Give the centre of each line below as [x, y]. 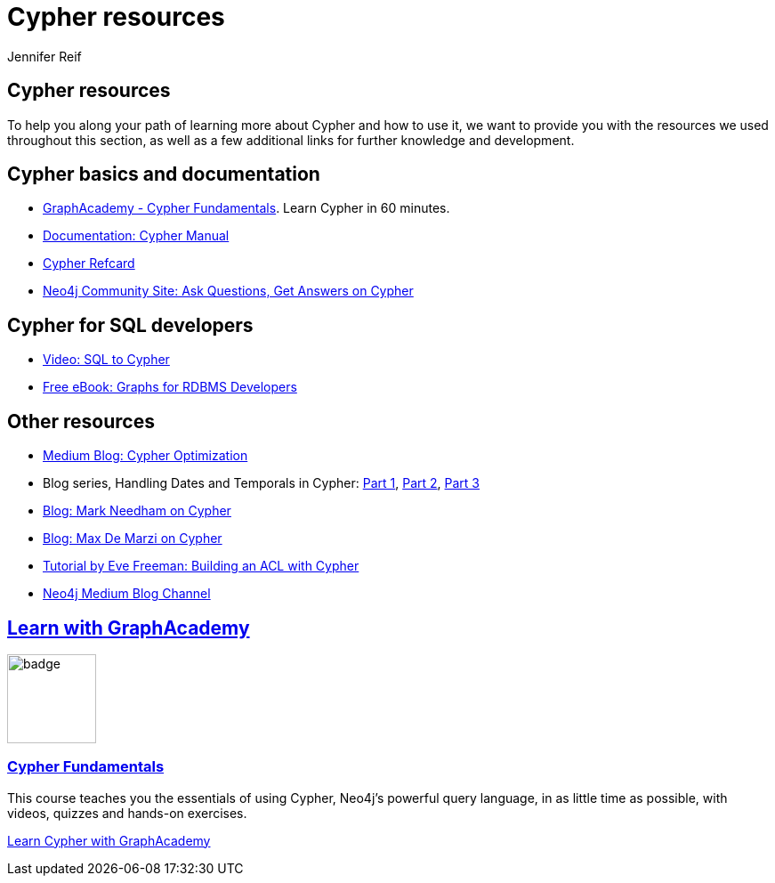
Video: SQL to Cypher [106, 360]
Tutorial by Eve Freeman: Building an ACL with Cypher [201, 566]
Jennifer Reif [44, 56]
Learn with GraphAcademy [129, 628]
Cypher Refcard [89, 263]
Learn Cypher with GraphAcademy [109, 840]
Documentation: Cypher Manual [136, 236]
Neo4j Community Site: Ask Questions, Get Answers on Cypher [228, 291]
